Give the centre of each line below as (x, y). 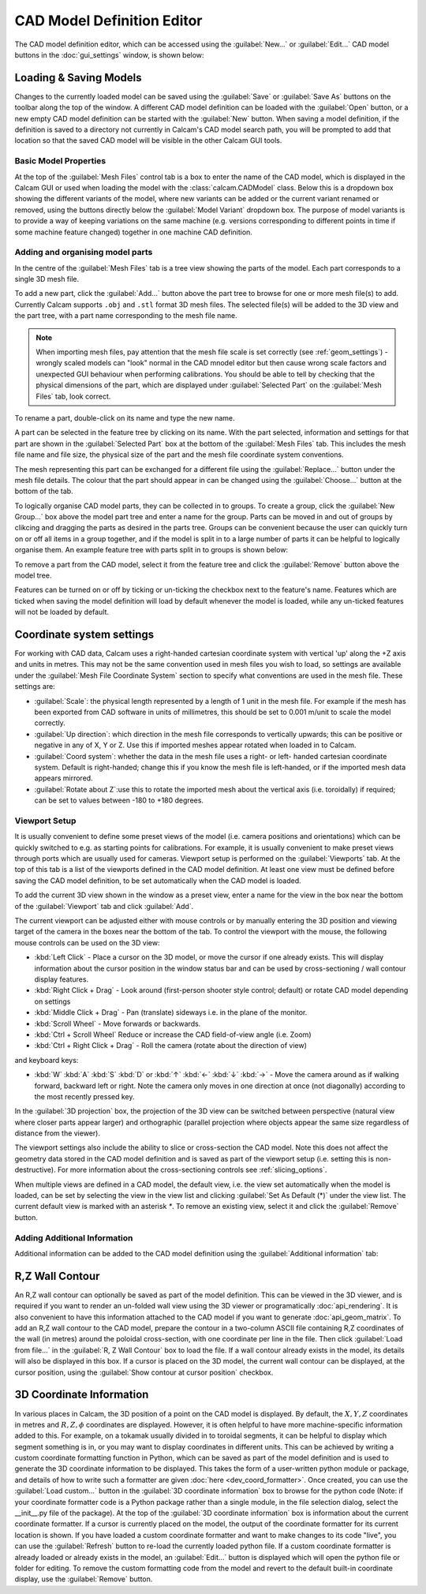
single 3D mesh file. (47, 279)
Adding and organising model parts (84, 253)
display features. (62, 979)
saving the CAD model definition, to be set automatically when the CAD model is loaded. (158, 881)
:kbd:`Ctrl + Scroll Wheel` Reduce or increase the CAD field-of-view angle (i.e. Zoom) (173, 1035)
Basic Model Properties (60, 161)
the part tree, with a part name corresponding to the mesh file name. (126, 316)
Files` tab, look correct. (73, 396)
